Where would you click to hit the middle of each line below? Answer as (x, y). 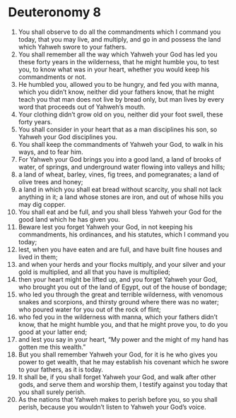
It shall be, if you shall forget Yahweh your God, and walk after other (117, 377)
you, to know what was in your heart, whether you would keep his (114, 69)
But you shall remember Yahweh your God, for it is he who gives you (118, 354)
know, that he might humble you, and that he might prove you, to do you (123, 324)
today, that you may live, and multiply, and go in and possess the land (119, 39)
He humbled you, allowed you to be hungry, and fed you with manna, (118, 84)
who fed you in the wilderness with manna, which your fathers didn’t (118, 317)
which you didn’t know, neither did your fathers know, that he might (116, 92)
